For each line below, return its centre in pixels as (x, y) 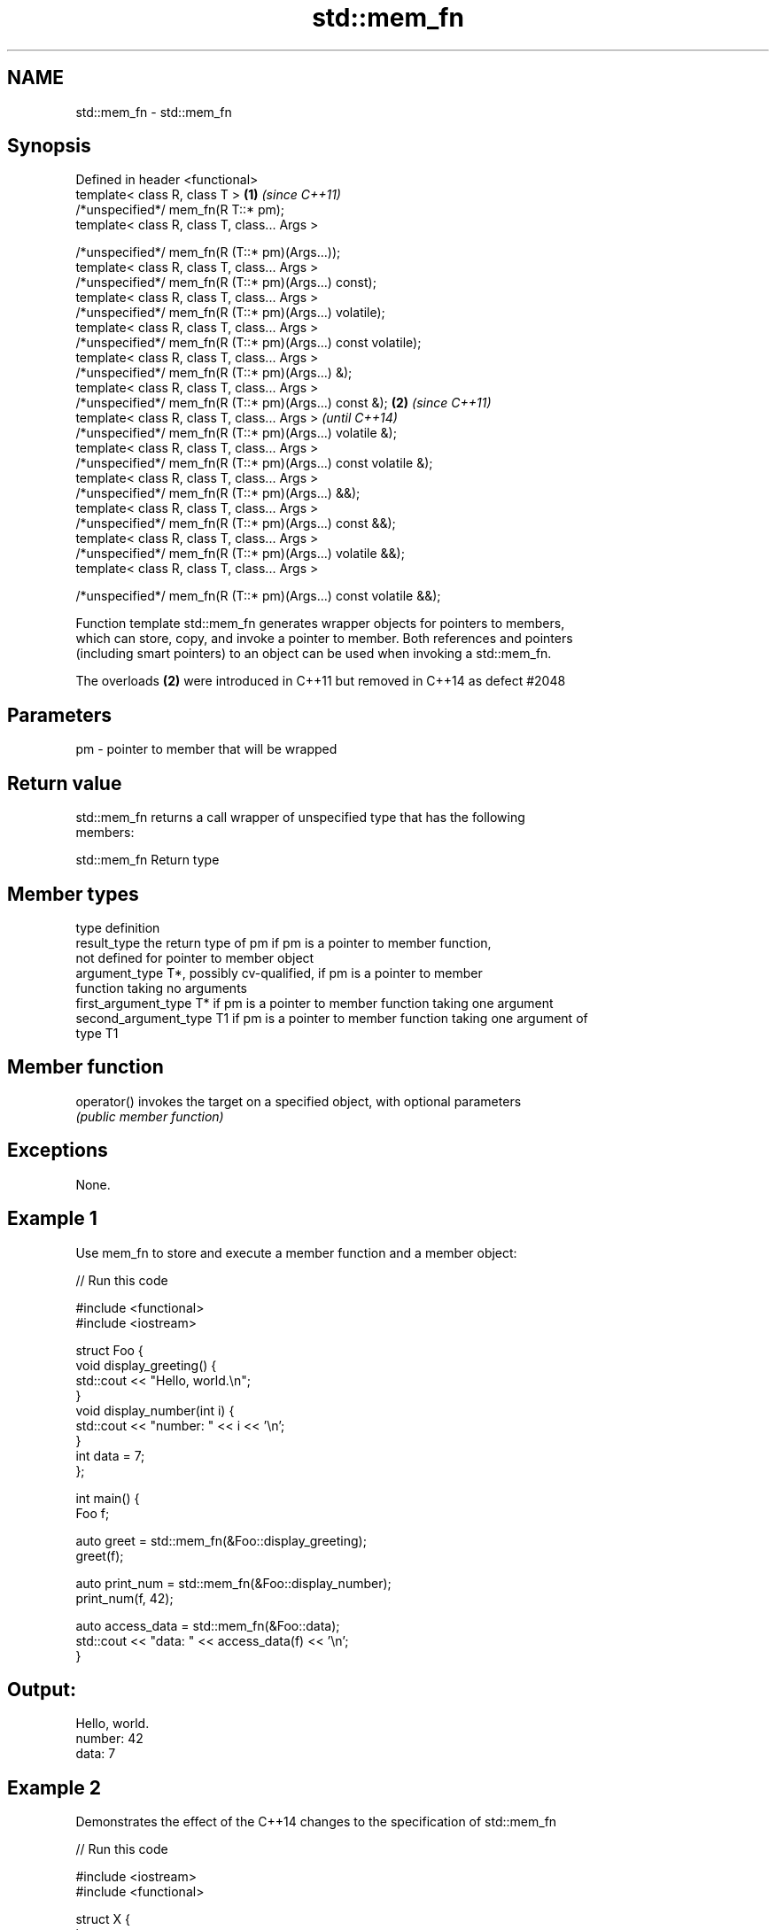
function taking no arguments (161, 988)
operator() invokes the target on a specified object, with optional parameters (299, 1101)
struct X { (103, 1919)
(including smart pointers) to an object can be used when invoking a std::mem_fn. (314, 654)
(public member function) (150, 1116)
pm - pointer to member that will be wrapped (206, 749)
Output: (42, 1689)
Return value (65, 783)
